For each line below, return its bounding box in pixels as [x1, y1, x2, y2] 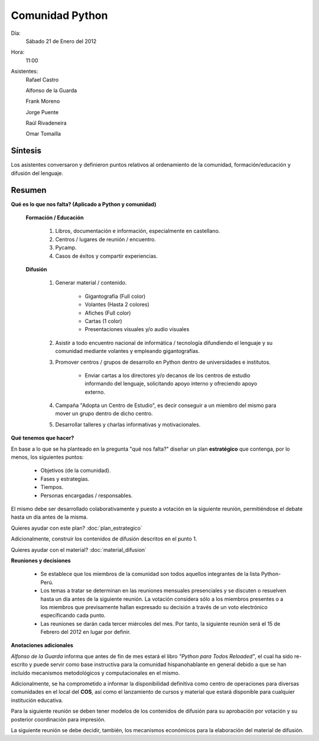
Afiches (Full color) [84, 309, 131, 316]
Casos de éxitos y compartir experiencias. [55, 252, 158, 260]
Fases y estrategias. [40, 475, 90, 482]
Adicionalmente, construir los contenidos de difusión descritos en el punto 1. [11, 535, 197, 542]
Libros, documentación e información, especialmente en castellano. [55, 228, 220, 235]
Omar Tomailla [25, 130, 61, 137]
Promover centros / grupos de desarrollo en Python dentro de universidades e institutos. [55, 358, 271, 365]
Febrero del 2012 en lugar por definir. [40, 629, 131, 636]
